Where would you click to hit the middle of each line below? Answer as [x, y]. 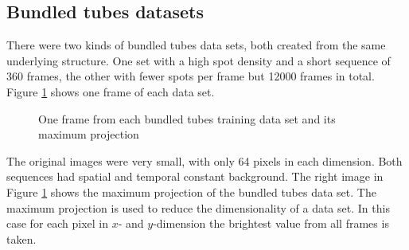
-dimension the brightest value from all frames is [271, 223]
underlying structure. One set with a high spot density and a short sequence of [199, 60]
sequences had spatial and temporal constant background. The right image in [195, 176]
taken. [21, 238]
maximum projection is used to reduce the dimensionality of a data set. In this [198, 207]
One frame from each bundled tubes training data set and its [187, 118]
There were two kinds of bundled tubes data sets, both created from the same [196, 45]
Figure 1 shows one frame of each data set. [111, 91]
